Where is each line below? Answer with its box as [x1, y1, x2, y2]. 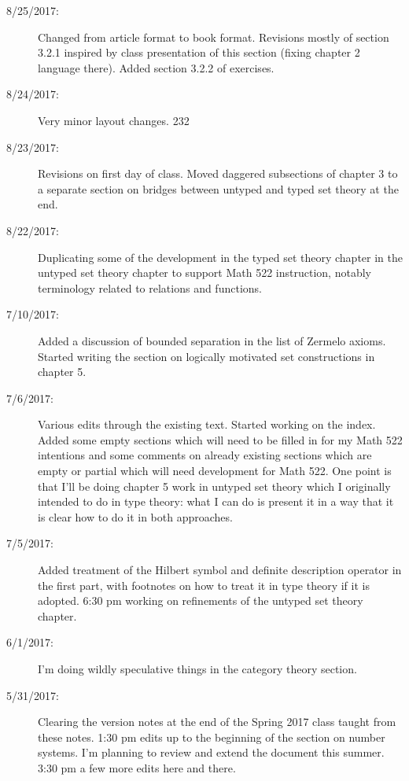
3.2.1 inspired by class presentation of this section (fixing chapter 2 [38, 44, 360, 61]
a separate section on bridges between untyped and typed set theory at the [38, 180, 399, 197]
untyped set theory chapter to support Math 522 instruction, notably [38, 264, 371, 281]
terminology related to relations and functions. [38, 279, 262, 296]
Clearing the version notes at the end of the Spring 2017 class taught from [38, 713, 396, 730]
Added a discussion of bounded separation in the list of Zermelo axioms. [38, 332, 386, 348]
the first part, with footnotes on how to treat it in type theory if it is [38, 577, 370, 593]
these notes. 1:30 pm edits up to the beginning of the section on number [38, 728, 385, 745]
